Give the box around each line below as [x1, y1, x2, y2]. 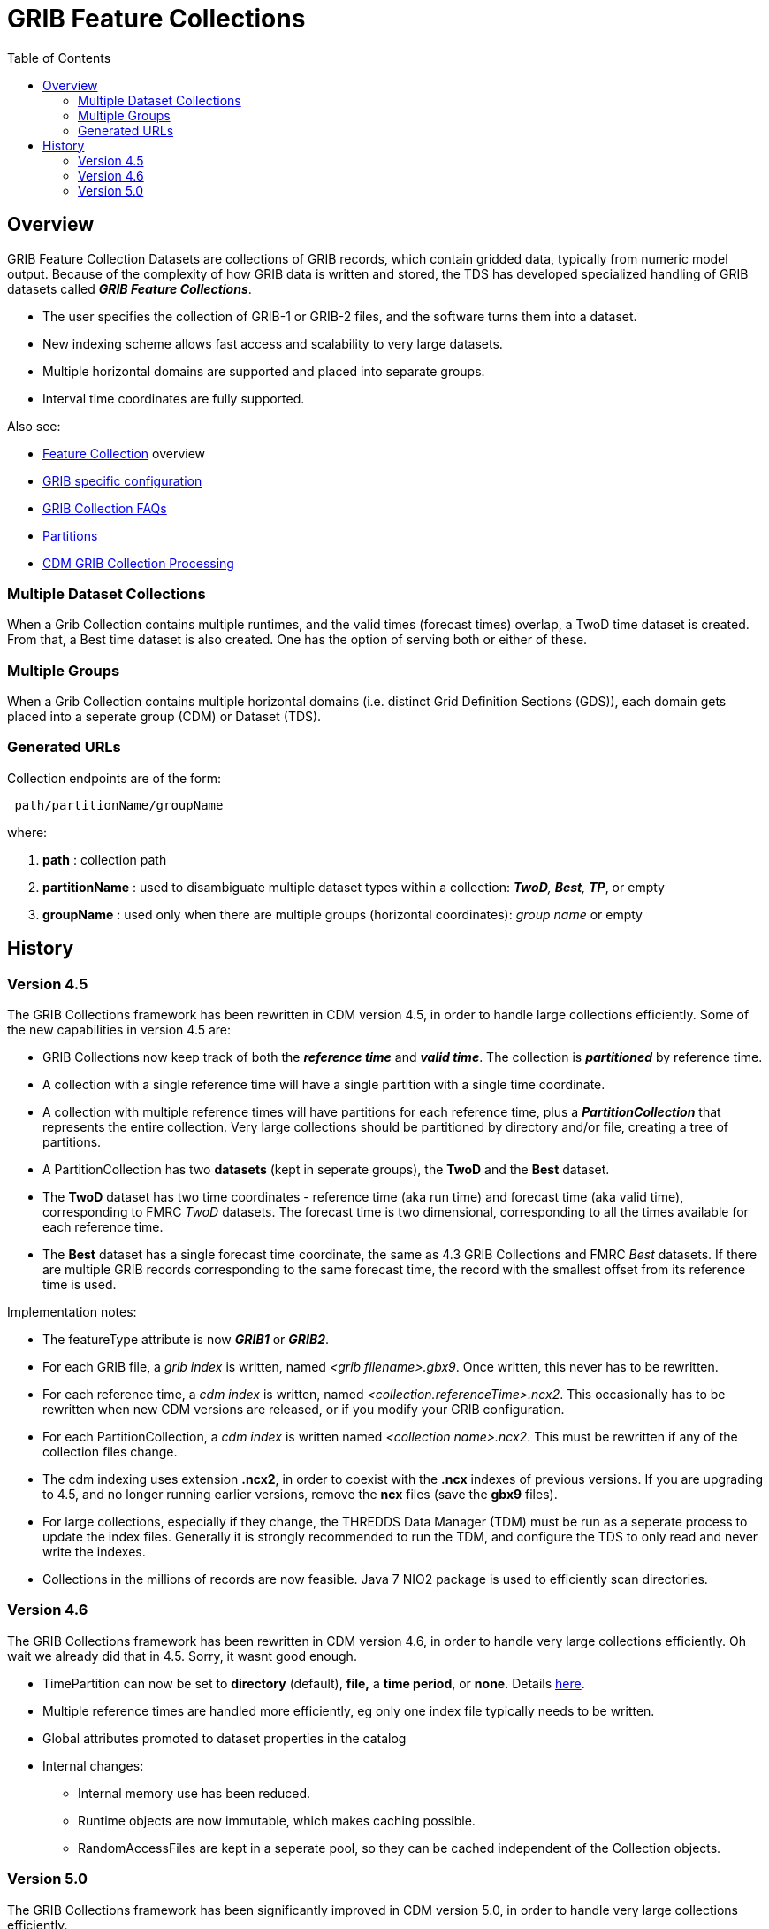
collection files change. [42, 1444, 178, 1460]
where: [7, 824, 48, 840]
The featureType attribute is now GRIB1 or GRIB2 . [42, 1332, 330, 1348]
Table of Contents [7, 50, 111, 65]
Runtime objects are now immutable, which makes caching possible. [78, 1812, 476, 1828]
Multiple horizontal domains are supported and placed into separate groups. [42, 363, 485, 379]
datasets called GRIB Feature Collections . [7, 281, 252, 296]
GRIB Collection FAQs [42, 500, 167, 516]
